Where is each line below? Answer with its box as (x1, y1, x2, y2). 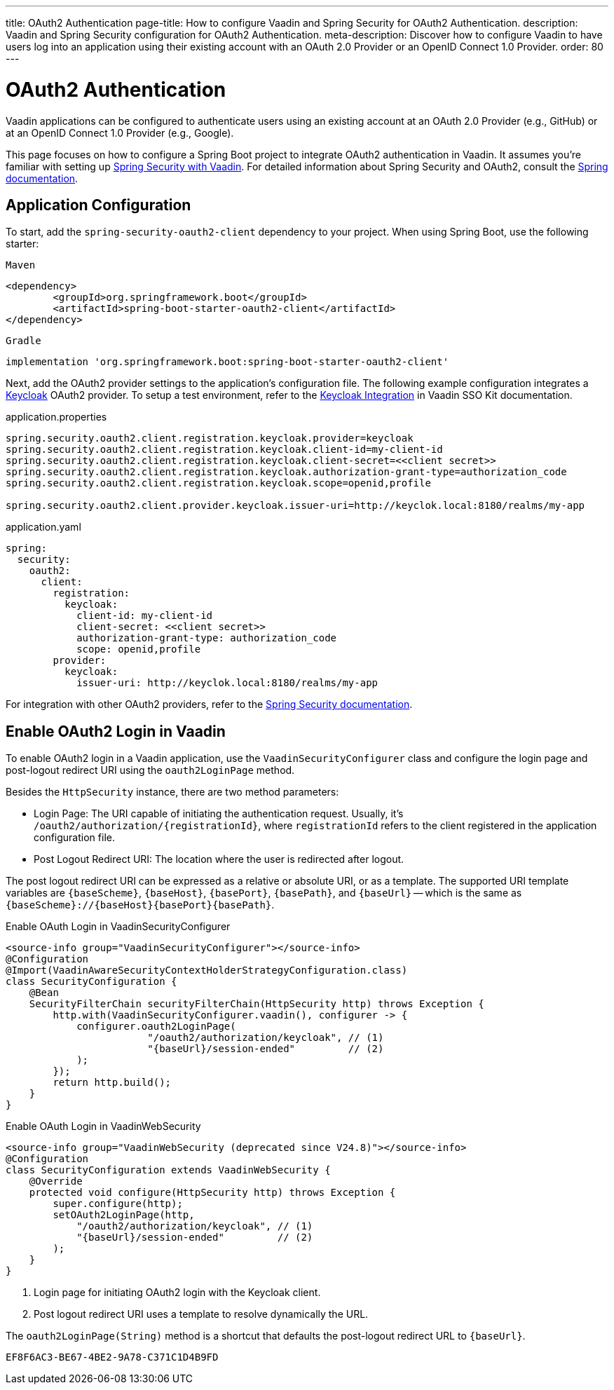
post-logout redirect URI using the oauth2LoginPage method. (6, 764, 295, 777)
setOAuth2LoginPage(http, (53, 1209, 195, 1221)
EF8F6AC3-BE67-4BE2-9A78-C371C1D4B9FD (6, 1351, 219, 1363)
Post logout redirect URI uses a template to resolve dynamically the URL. (34, 1308, 369, 1321)
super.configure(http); (53, 1198, 183, 1210)
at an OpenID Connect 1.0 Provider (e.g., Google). (6, 126, 234, 139)
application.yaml (6, 521, 81, 533)
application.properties (6, 411, 107, 423)
